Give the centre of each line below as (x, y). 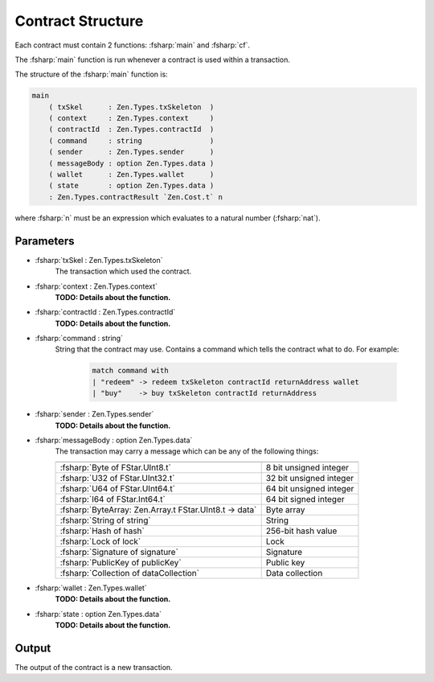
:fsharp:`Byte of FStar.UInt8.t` (116, 467)
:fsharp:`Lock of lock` (100, 541)
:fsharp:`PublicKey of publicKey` (121, 562)
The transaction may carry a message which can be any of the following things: (187, 451)
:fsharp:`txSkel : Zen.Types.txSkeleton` (99, 260)
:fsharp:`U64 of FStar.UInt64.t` (118, 488)
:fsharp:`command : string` (79, 339)
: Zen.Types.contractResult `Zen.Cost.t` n (135, 197)
